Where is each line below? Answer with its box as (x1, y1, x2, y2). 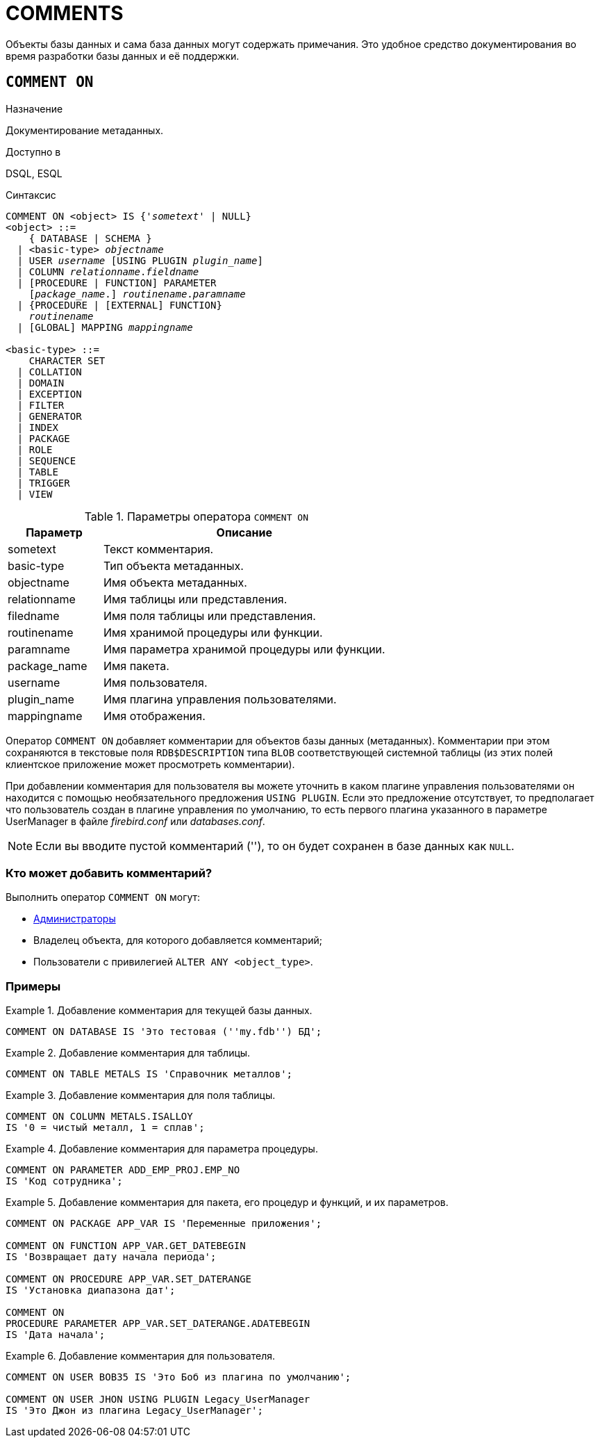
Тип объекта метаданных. (103, 558, 244, 573)
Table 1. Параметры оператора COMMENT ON (84, 509, 308, 523)
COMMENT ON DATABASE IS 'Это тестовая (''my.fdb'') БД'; (6, 1026, 322, 1038)
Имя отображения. (103, 708, 206, 723)
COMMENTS (6, 1, 124, 25)
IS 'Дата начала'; (6, 1329, 106, 1341)
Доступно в (6, 145, 61, 158)
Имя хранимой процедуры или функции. (103, 625, 323, 639)
